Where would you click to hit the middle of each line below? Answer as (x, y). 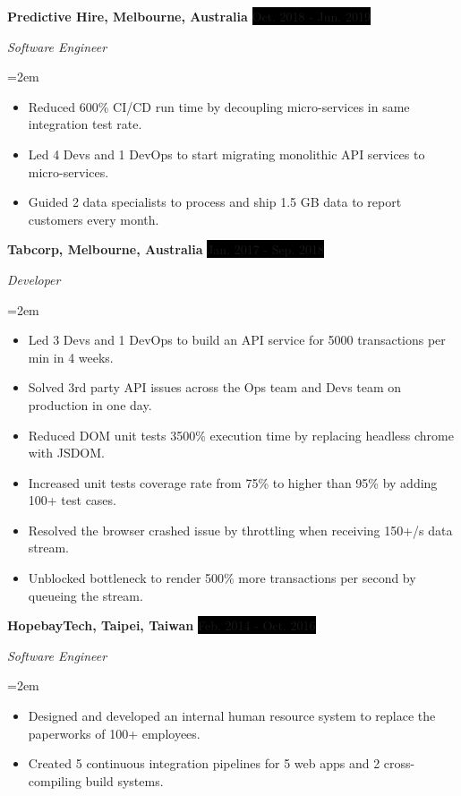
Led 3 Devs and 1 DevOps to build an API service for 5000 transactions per (237, 340)
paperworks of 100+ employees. (114, 733)
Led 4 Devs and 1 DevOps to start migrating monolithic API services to (226, 154)
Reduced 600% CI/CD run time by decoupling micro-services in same (219, 106)
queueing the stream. (85, 595)
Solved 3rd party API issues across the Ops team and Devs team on (215, 387)
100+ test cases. (72, 500)
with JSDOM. (66, 453)
